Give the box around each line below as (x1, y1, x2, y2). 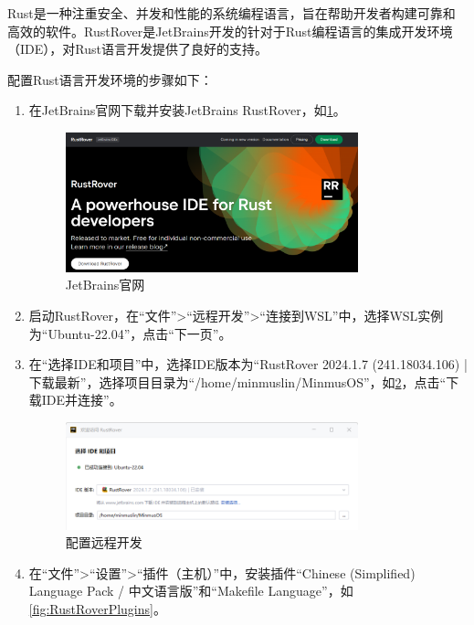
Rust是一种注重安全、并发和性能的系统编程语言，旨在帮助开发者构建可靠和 (7, 4, 456, 22)
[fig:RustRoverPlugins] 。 (28, 599, 166, 618)
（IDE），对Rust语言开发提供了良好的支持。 (7, 39, 268, 58)
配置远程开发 (65, 533, 142, 552)
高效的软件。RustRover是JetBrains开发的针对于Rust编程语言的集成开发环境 (7, 21, 453, 40)
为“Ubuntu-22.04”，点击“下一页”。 (28, 323, 232, 343)
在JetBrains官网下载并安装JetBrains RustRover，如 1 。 (28, 101, 346, 120)
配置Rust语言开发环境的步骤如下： (7, 69, 213, 89)
